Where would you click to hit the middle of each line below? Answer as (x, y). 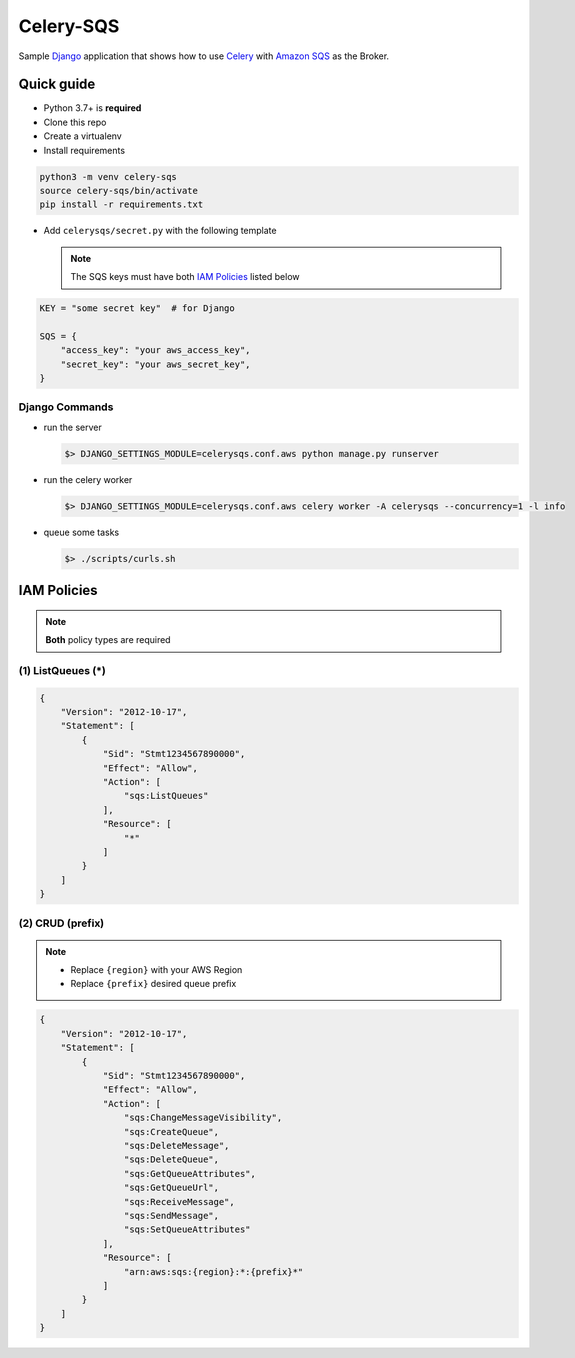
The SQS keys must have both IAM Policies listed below (185, 277)
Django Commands (66, 407)
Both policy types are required (108, 640)
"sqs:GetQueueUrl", (171, 1188)
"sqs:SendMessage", (171, 1215)
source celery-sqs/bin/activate (119, 190)
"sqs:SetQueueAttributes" (187, 1229)
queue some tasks (81, 532)
